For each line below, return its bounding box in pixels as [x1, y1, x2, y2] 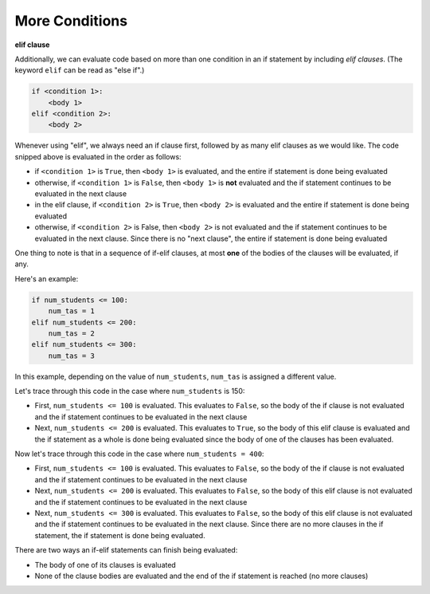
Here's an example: [14, 273, 79, 283]
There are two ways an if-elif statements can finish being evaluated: [14, 545, 238, 555]
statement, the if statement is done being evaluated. [34, 530, 206, 540]
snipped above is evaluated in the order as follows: [14, 151, 182, 161]
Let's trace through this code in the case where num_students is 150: [14, 387, 245, 396]
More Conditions [14, 12, 127, 30]
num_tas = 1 [48, 307, 96, 316]
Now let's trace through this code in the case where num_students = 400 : [14, 449, 264, 458]
